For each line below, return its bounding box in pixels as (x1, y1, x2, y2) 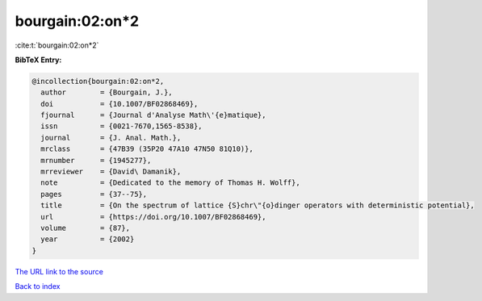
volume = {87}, (40, 224, 131, 232)
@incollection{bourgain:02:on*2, (31, 77, 165, 86)
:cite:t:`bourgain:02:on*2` (15, 40, 99, 50)
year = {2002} (40, 235, 135, 244)
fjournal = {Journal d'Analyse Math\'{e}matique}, (40, 111, 266, 120)
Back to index (15, 282, 61, 291)
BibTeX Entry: (15, 55, 62, 65)
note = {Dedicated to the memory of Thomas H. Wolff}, (40, 178, 300, 187)
